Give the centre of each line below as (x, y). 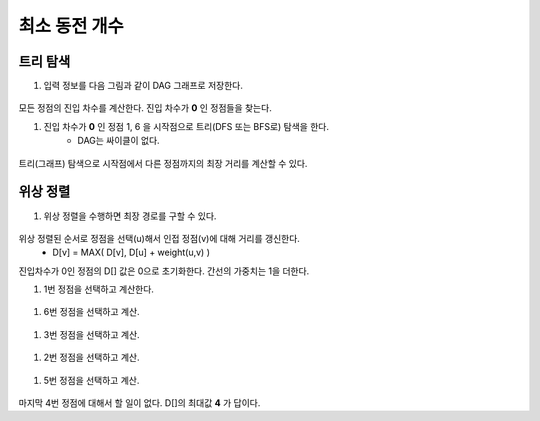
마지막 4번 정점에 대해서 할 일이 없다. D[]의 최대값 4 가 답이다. (139, 403)
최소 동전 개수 (71, 26)
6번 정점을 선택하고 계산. (91, 312)
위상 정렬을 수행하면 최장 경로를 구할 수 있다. (130, 216)
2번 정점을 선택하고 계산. (91, 357)
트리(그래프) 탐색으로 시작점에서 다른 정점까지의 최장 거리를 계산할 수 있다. (163, 163)
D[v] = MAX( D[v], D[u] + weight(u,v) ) (131, 252)
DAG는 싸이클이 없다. (118, 141)
